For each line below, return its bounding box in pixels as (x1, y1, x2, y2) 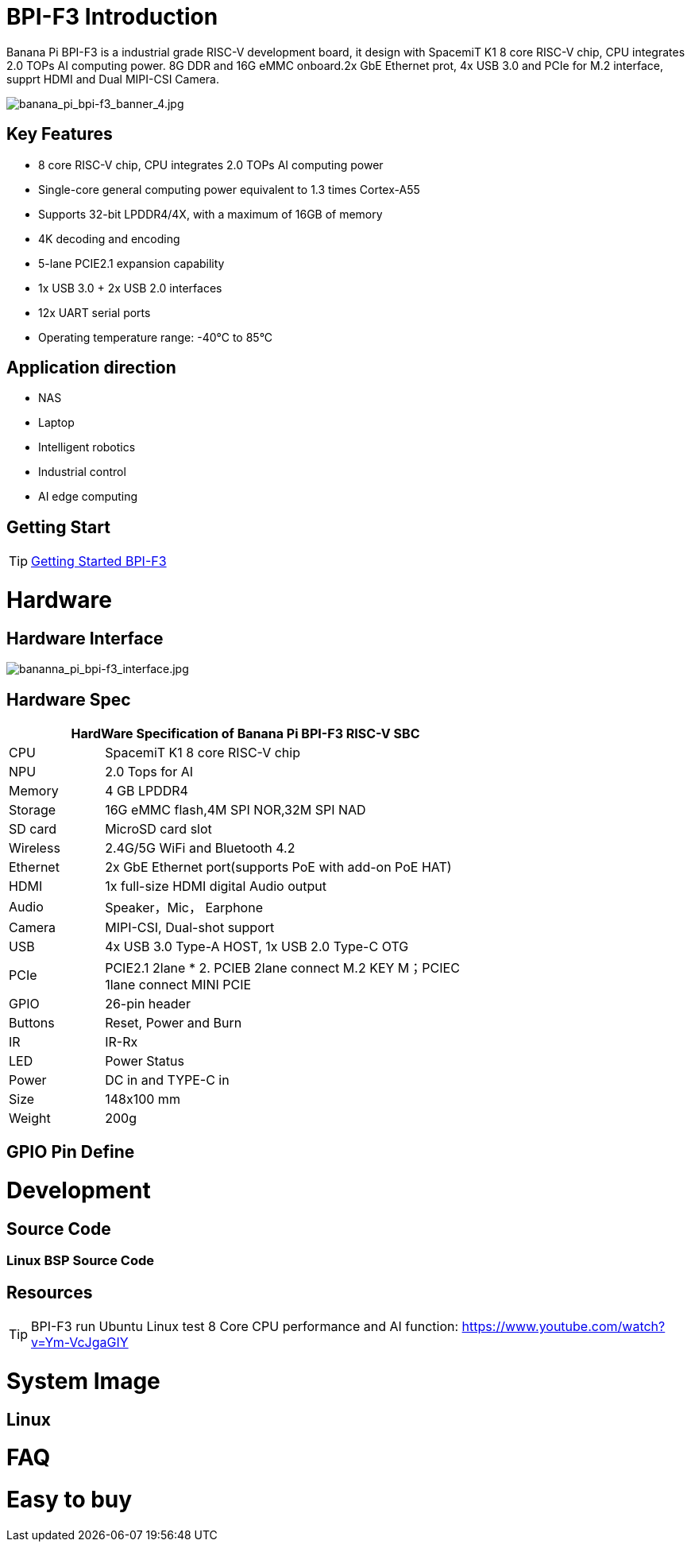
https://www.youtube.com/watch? (461, 1318, 666, 1335)
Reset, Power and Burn (105, 1015, 242, 1031)
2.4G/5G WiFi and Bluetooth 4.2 (105, 840, 295, 857)
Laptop (38, 416, 75, 430)
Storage (9, 802, 56, 819)
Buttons (9, 1015, 55, 1031)
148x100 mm (105, 1091, 180, 1108)
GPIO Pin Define (6, 1142, 135, 1163)
